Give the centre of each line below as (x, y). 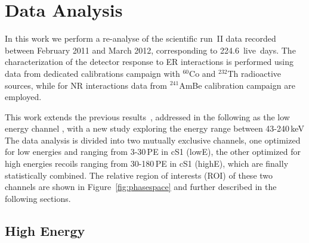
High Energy (45, 230)
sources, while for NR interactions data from (86, 85)
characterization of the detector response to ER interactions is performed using (149, 62)
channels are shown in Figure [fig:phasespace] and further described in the (141, 187)
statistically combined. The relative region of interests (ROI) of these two (139, 175)
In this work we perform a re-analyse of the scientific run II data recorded (140, 38)
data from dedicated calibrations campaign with (92, 73)
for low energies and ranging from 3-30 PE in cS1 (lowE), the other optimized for (153, 152)
